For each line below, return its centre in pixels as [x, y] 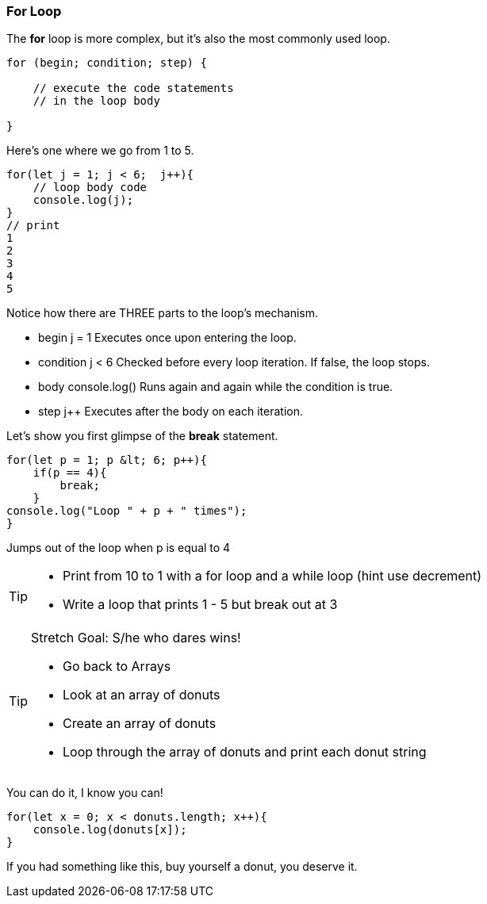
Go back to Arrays [117, 667]
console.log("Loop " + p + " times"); [127, 511]
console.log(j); [83, 200]
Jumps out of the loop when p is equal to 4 [119, 548]
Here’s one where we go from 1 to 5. [100, 151]
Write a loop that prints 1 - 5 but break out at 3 [200, 605]
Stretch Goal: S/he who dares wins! [136, 638]
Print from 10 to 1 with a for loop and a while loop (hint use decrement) [272, 576]
